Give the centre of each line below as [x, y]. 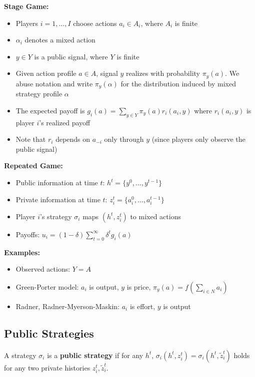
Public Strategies [49, 333]
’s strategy [56, 216]
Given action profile [46, 73]
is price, [139, 286]
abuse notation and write [54, 83]
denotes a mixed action [60, 40]
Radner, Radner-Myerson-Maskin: [67, 306]
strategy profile [39, 94]
